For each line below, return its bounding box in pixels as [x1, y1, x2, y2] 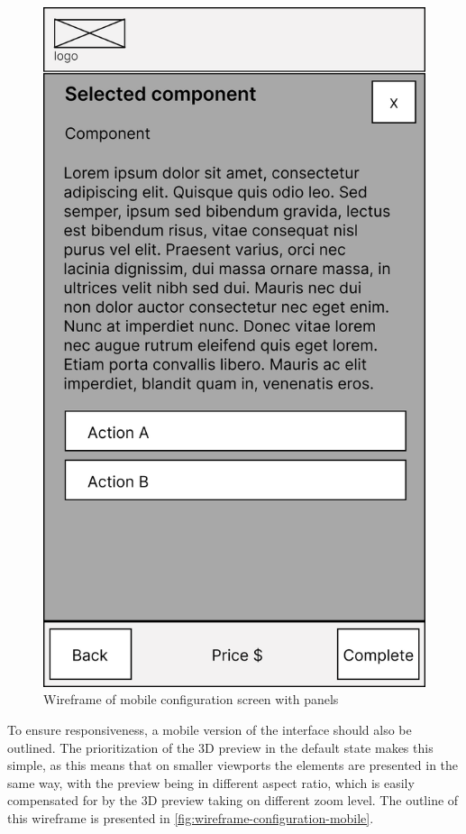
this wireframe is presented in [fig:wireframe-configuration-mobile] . [7, 808, 374, 827]
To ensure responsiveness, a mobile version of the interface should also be [7, 719, 412, 738]
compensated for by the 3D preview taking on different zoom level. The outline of [7, 791, 459, 810]
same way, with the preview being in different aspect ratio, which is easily [7, 773, 415, 792]
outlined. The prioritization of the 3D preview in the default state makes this [7, 738, 434, 756]
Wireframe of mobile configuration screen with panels [43, 690, 339, 709]
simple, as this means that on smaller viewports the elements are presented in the [7, 756, 459, 774]
